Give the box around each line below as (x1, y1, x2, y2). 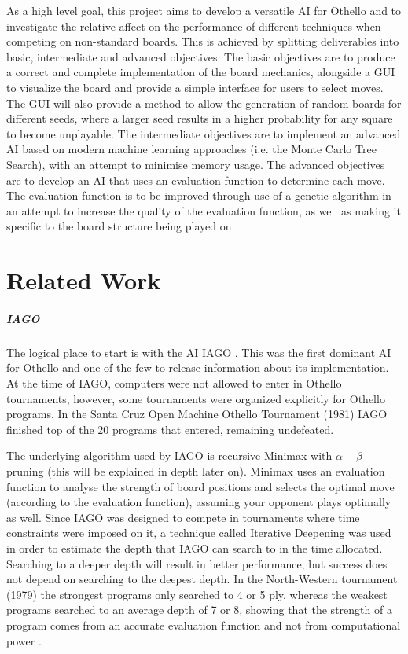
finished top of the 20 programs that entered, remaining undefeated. (6, 421, 334, 437)
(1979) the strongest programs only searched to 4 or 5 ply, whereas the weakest (6, 586, 388, 602)
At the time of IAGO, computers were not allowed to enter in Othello (6, 375, 342, 391)
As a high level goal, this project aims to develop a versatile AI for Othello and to (6, 2, 402, 18)
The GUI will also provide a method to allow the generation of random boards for (6, 94, 402, 111)
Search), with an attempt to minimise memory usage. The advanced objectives (6, 156, 385, 172)
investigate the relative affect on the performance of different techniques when (6, 17, 381, 34)
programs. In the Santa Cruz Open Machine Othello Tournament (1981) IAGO (6, 406, 388, 422)
